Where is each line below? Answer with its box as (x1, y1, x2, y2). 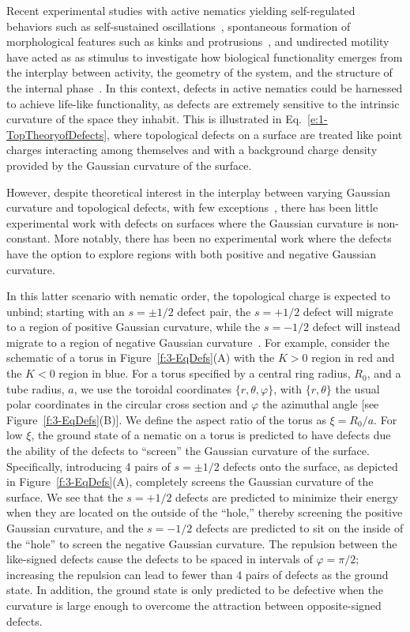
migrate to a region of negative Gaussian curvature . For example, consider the (6, 333, 389, 350)
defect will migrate (303, 303, 393, 319)
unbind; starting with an (6, 303, 125, 319)
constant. (6, 230, 51, 246)
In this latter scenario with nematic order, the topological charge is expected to (6, 288, 391, 304)
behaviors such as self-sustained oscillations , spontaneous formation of (6, 17, 351, 34)
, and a (367, 365, 401, 382)
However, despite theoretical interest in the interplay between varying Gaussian (6, 183, 390, 200)
